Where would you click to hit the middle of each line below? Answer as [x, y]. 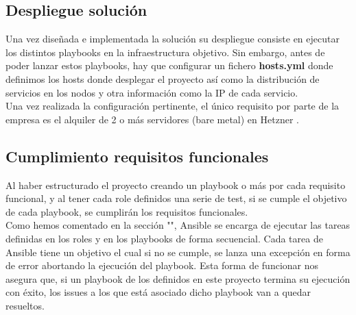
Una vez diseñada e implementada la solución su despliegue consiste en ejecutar [173, 39]
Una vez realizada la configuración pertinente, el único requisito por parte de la [173, 106]
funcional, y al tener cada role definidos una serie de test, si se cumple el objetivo [176, 198]
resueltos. [25, 305]
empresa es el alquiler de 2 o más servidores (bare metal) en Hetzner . [152, 119]
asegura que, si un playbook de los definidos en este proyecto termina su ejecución [178, 278]
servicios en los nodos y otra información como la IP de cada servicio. [152, 92]
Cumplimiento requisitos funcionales [137, 156]
